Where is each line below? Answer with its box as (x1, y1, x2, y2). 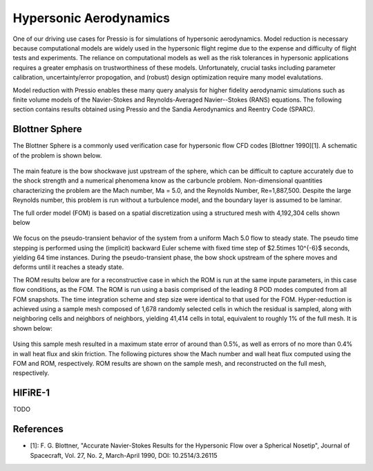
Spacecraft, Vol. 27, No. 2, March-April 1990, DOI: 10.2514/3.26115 (30, 451, 218, 459)
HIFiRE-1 (12, 387, 50, 399)
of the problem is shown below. (12, 151, 102, 159)
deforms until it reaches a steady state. (12, 263, 124, 271)
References (12, 423, 64, 435)
